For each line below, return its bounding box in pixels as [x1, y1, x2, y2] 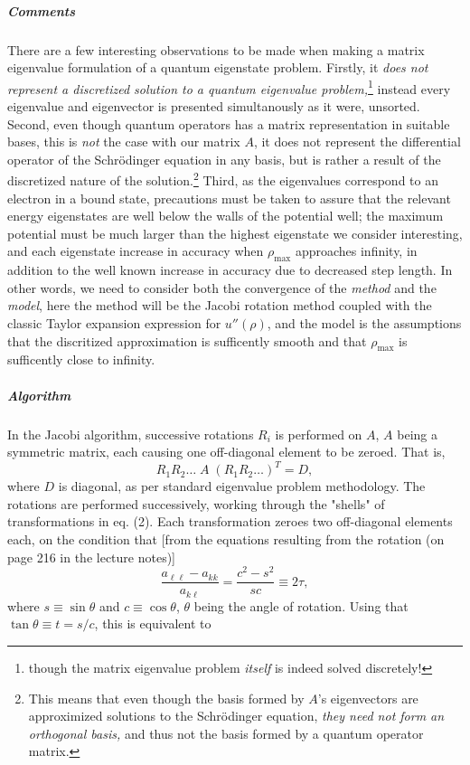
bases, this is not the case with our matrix [7, 132, 240, 151]
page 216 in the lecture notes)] [7, 547, 175, 566]
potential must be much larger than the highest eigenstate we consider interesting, [7, 223, 463, 242]
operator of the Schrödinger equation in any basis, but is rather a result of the [7, 149, 441, 168]
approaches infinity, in [295, 241, 418, 260]
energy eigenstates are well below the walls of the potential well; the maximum [7, 206, 444, 225]
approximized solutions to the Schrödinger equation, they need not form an [28, 706, 445, 725]
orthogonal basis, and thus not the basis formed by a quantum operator [28, 723, 424, 742]
